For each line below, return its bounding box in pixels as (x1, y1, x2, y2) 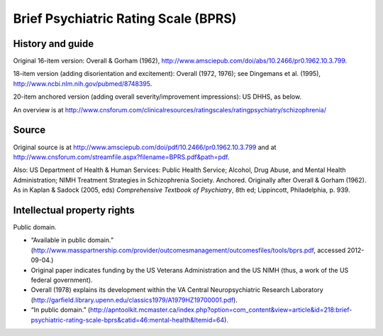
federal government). (30, 276, 93, 284)
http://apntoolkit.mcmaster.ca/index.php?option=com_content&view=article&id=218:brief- (89, 305, 353, 314)
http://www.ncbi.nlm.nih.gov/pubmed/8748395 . (13, 79, 152, 88)
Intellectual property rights (13, 204, 135, 216)
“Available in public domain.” (30, 236, 113, 244)
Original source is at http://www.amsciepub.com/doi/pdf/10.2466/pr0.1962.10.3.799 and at (13, 143, 277, 151)
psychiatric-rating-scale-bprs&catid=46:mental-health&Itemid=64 (30, 315, 225, 324)
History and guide (13, 38, 94, 50)
